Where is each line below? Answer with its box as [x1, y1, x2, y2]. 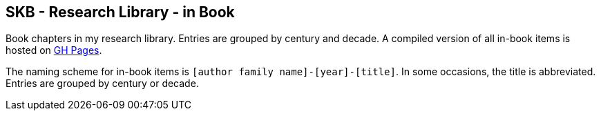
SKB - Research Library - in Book [6, 3, 235, 21]
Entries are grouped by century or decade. [6, 77, 199, 90]
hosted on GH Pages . [6, 44, 102, 57]
